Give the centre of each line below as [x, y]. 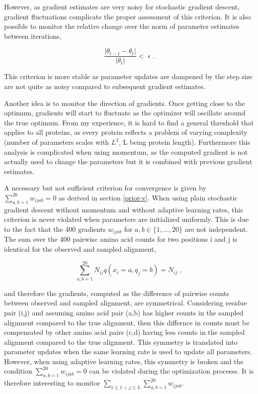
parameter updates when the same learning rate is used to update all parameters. [128, 351]
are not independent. [216, 229]
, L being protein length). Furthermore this [184, 142]
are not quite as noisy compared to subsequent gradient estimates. [105, 86]
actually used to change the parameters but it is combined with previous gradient [128, 161]
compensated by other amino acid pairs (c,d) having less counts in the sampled [125, 332]
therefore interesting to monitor [52, 383]
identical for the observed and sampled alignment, [80, 249]
